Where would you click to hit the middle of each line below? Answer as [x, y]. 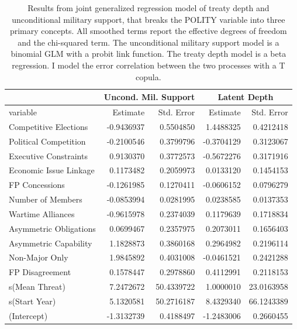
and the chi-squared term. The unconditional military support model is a [148, 42]
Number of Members [46, 199]
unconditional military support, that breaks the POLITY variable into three [148, 19]
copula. [148, 76]
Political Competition [47, 141]
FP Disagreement [40, 272]
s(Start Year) [32, 301]
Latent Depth [246, 97]
